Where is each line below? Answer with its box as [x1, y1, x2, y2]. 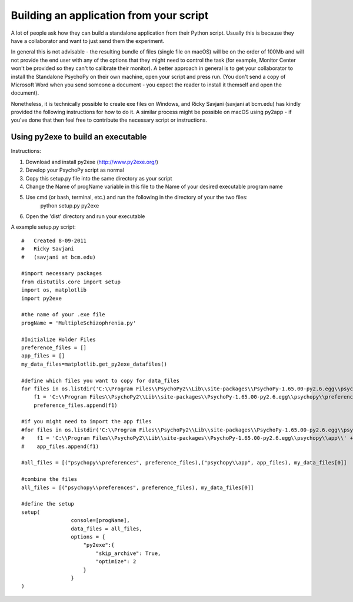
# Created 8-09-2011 [21, 237, 87, 244]
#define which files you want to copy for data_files [21, 377, 179, 384]
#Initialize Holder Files [21, 336, 96, 343]
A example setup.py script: [11, 223, 76, 230]
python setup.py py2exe [40, 202, 99, 209]
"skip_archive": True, [95, 550, 161, 557]
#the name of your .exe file [21, 312, 105, 318]
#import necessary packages [21, 270, 102, 277]
